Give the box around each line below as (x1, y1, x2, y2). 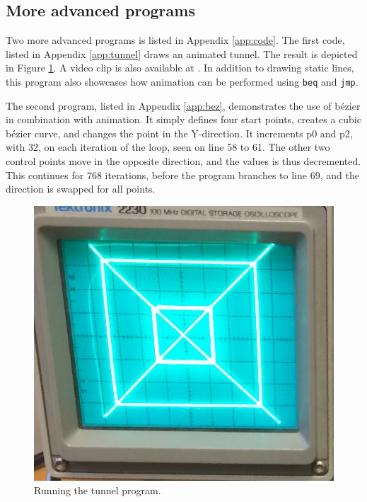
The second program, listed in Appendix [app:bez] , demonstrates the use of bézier (6, 98, 361, 113)
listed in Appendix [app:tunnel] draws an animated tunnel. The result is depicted (6, 46, 358, 61)
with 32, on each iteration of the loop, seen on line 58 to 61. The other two (6, 139, 330, 154)
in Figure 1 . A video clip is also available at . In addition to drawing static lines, (6, 60, 354, 75)
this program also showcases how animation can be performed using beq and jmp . (6, 74, 359, 89)
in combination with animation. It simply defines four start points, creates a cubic (6, 112, 361, 127)
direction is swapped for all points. (6, 181, 156, 196)
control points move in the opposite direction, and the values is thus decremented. (6, 154, 361, 169)
